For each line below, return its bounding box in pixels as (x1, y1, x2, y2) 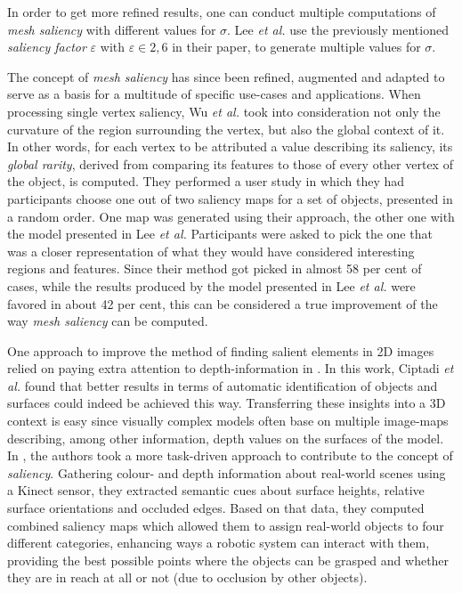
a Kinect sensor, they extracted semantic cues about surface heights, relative (7, 481, 425, 500)
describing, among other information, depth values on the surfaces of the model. (7, 428, 444, 447)
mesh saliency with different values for (7, 20, 216, 38)
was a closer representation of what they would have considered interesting (7, 241, 415, 260)
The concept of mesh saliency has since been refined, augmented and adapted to (7, 67, 445, 85)
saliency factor (7, 37, 86, 56)
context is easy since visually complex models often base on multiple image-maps (7, 411, 449, 430)
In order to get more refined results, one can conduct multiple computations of (7, 3, 436, 20)
